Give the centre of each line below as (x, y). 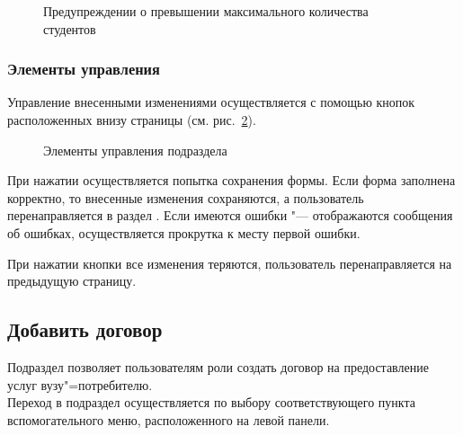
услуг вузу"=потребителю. (80, 384)
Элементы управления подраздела (135, 150)
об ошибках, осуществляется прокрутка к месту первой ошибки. (184, 232)
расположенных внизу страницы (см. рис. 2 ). (132, 120)
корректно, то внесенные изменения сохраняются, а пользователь (186, 197)
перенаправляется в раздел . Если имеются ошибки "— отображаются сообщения (230, 215)
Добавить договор (85, 329)
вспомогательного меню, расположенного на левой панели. (169, 419)
